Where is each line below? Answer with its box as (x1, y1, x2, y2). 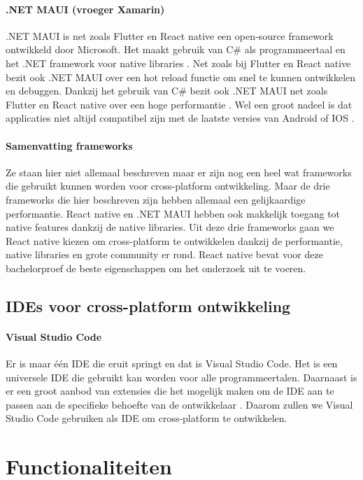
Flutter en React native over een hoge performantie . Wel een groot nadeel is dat (6, 97, 353, 111)
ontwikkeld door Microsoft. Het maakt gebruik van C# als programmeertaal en (6, 42, 346, 57)
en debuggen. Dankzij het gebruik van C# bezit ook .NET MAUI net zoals (6, 83, 328, 98)
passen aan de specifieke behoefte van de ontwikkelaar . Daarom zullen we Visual (6, 397, 353, 411)
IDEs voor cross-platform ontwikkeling (6, 295, 291, 316)
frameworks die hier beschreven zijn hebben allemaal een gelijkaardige (6, 192, 306, 206)
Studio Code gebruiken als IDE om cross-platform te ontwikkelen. (6, 411, 287, 425)
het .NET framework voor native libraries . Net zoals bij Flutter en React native (6, 55, 351, 70)
